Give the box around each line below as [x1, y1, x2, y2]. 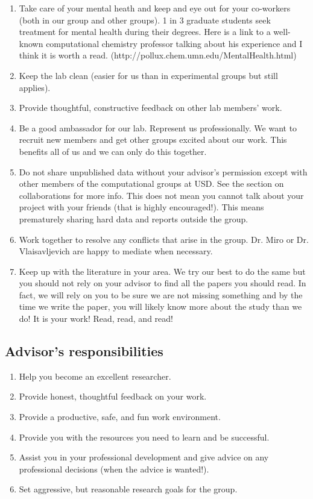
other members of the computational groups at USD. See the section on [19, 177, 284, 190]
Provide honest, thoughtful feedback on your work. [19, 390, 207, 403]
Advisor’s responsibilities [5, 342, 163, 360]
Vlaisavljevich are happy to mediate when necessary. [19, 245, 213, 257]
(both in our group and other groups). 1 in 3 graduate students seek [19, 13, 271, 26]
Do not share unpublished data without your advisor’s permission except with [19, 165, 308, 178]
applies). [19, 81, 51, 93]
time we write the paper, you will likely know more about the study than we [19, 300, 302, 313]
